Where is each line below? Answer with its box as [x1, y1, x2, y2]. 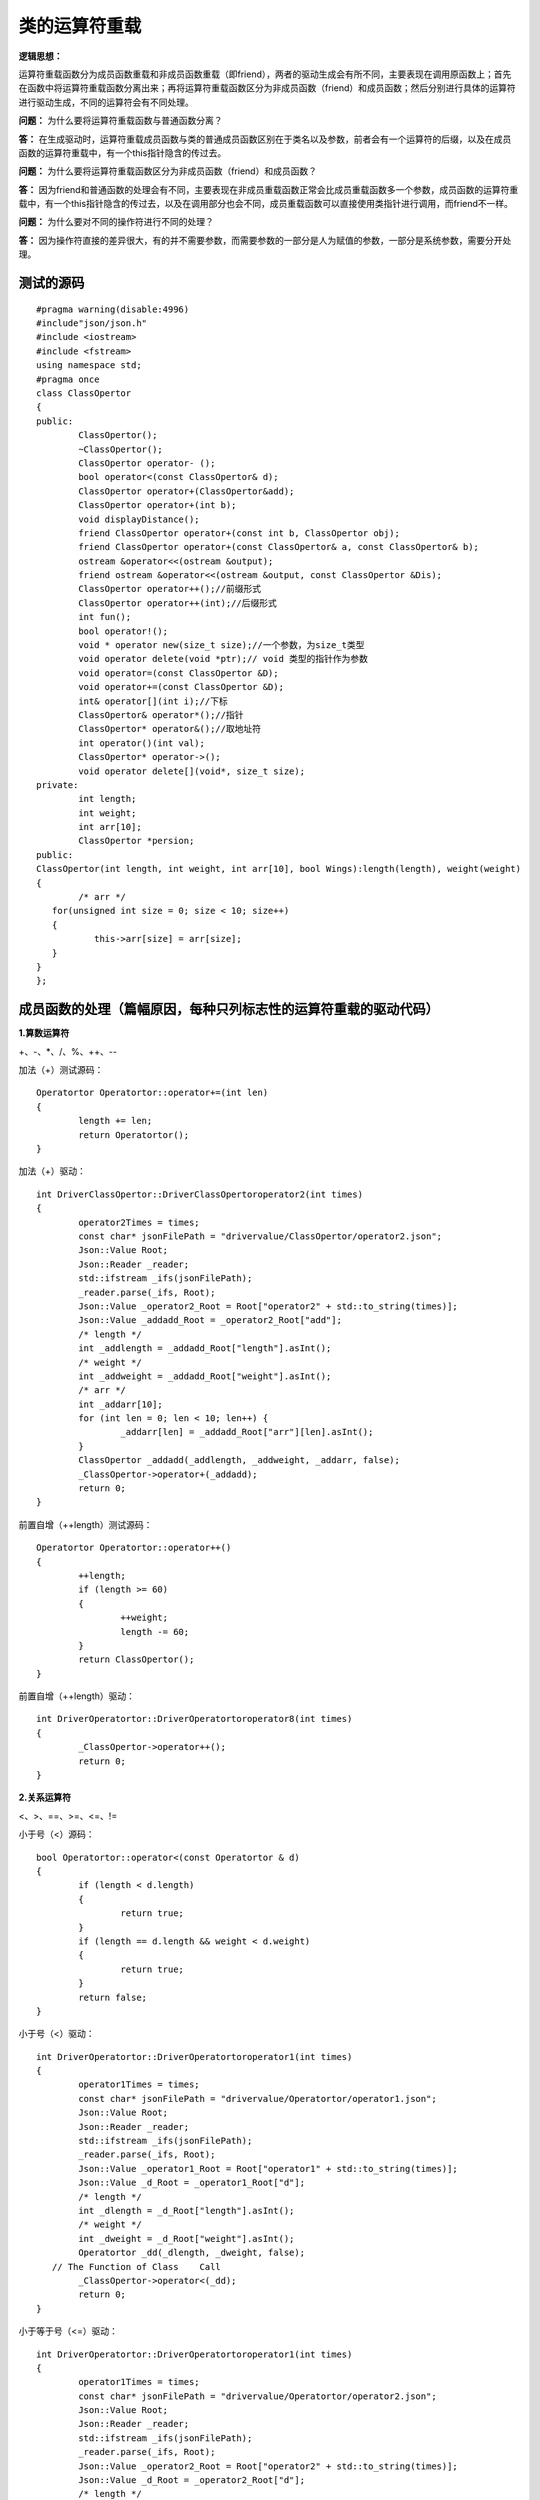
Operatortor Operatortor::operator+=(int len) [36, 1087, 269, 1099]
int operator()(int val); [78, 737, 205, 749]
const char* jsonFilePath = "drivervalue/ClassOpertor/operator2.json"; [78, 1230, 443, 1242]
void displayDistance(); [78, 513, 200, 525]
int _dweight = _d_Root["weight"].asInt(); [78, 2233, 295, 2244]
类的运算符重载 [18, 15, 142, 37]
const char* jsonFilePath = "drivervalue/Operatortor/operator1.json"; [78, 2093, 437, 2104]
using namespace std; [36, 360, 142, 371]
